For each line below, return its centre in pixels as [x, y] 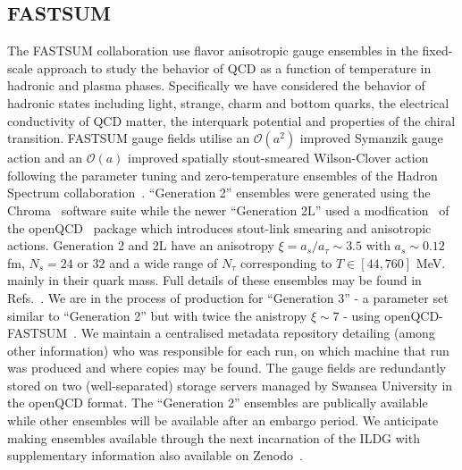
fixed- [437, 50]
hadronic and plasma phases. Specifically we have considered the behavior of [216, 85]
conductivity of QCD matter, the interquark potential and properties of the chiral [231, 120]
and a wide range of [164, 262]
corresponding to [286, 262]
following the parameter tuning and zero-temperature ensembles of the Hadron [223, 175]
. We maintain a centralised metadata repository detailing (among [254, 333]
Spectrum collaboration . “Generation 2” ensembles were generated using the [219, 193]
